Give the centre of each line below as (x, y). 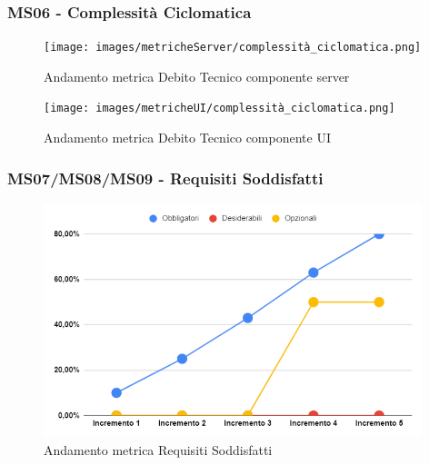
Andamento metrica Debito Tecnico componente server (197, 76)
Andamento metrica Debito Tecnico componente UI (187, 138)
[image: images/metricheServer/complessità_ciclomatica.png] (233, 48)
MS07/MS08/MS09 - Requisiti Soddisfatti (165, 178)
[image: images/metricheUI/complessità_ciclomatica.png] (219, 109)
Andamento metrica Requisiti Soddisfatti (158, 449)
